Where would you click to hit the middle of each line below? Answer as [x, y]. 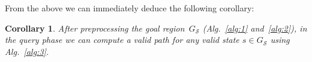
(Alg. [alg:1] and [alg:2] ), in [255, 28]
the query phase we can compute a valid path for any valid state [122, 40]
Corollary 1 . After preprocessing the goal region [95, 28]
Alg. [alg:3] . [27, 51]
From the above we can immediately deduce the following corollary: [129, 8]
